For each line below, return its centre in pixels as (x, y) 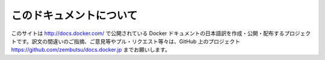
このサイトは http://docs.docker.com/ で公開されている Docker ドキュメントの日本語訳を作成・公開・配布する (148, 33)
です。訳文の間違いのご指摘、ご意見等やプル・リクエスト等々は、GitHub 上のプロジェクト (128, 41)
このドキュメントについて (74, 15)
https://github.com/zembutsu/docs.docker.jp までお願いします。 (91, 50)
